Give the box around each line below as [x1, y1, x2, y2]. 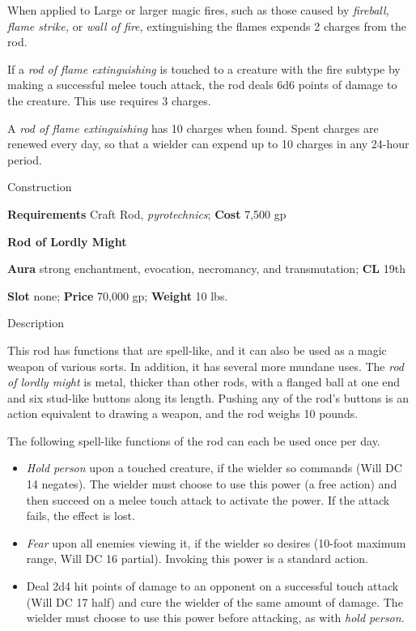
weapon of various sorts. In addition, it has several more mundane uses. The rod [7, 357, 405, 374]
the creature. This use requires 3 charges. [7, 92, 211, 109]
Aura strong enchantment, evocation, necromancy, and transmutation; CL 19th [7, 260, 405, 277]
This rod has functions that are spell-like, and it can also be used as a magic [7, 341, 387, 358]
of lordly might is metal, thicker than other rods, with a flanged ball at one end [7, 373, 401, 390]
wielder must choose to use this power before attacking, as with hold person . [26, 609, 405, 626]
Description [7, 314, 64, 331]
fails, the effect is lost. [26, 507, 135, 524]
